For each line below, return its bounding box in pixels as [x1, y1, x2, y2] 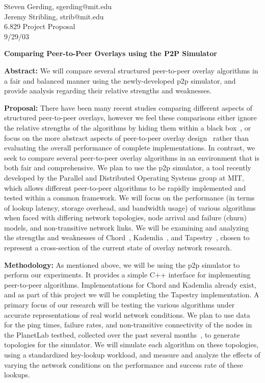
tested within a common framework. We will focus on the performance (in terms [4, 192, 255, 203]
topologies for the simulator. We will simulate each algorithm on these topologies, [4, 339, 259, 350]
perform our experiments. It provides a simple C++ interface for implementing [4, 269, 251, 280]
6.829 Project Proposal [4, 21, 75, 32]
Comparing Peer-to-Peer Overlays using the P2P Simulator [4, 48, 217, 59]
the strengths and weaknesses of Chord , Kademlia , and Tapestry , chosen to [4, 232, 250, 243]
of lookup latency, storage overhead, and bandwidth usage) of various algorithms [4, 202, 256, 213]
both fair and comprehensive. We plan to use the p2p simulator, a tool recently [4, 162, 251, 173]
